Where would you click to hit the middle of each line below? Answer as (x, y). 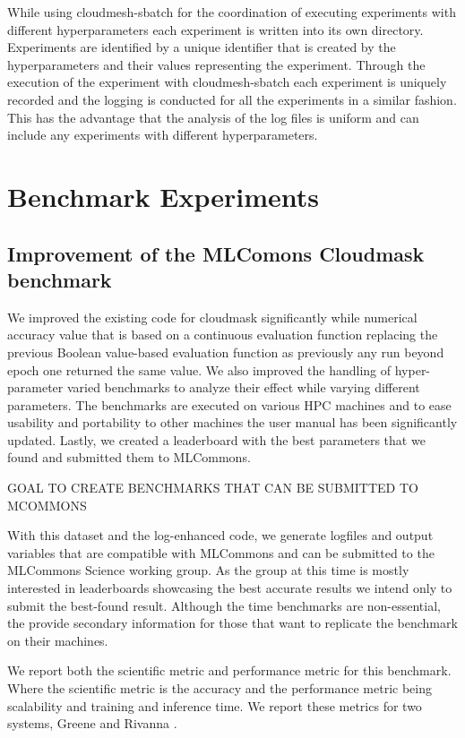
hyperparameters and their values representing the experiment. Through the (216, 64)
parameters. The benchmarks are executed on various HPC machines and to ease (229, 404)
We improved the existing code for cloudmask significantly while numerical (212, 317)
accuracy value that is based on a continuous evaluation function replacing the (223, 335)
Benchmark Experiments (164, 196)
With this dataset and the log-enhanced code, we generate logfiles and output (220, 535)
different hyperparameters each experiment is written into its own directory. (215, 29)
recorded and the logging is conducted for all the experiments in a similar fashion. (232, 99)
